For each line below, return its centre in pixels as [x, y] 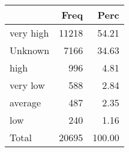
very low [27, 85]
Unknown [30, 50]
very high [29, 33]
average [25, 102]
